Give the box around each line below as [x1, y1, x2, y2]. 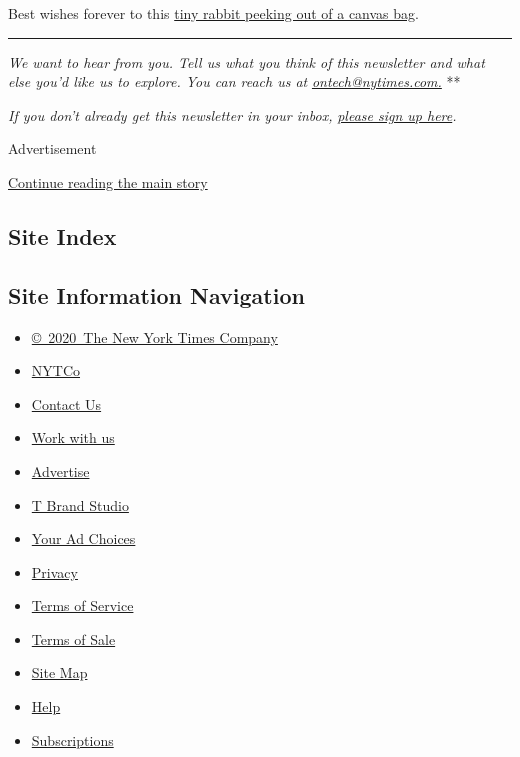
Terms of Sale [31, 628, 116, 649]
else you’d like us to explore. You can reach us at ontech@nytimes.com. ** [8, 71, 461, 92]
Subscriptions [31, 729, 114, 750]
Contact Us [31, 393, 102, 414]
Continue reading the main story [8, 171, 208, 192]
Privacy [31, 561, 78, 582]
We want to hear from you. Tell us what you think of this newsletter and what [8, 51, 485, 72]
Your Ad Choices [31, 528, 136, 549]
